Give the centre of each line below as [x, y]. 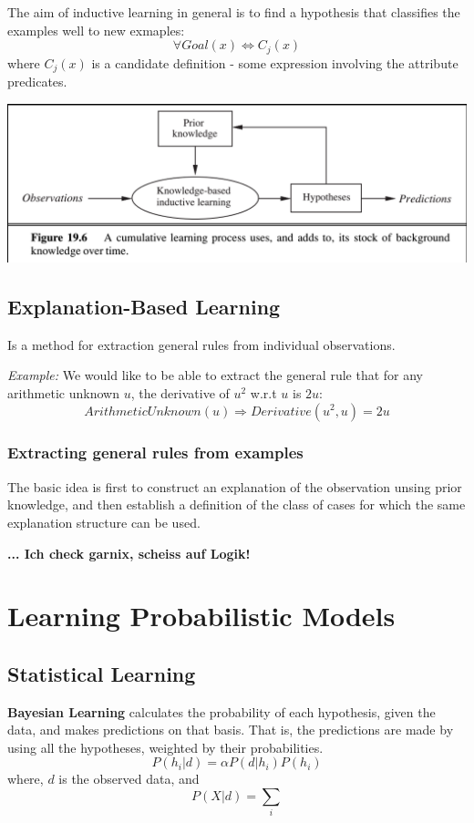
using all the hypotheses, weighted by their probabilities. [165, 747]
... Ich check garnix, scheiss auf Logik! [129, 553]
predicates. [37, 82]
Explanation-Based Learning [144, 306]
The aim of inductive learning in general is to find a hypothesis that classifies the [234, 12]
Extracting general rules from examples [155, 453]
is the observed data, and [129, 779]
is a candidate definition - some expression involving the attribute [275, 62]
